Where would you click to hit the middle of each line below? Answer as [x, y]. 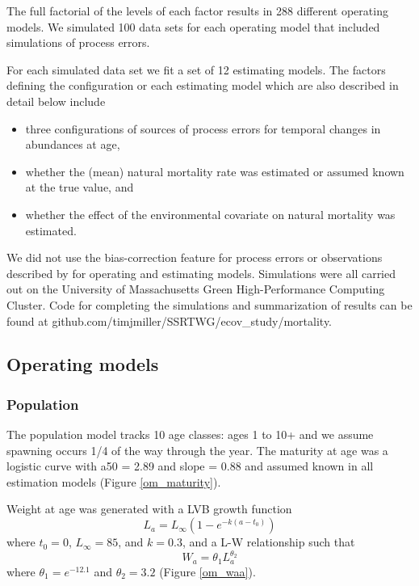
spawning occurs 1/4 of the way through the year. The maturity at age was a [197, 450]
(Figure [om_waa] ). [207, 571]
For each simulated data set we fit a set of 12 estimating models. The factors [196, 69]
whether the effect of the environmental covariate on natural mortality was [210, 214]
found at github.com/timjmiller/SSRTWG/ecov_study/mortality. [170, 320]
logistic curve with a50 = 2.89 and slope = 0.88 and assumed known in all [190, 466]
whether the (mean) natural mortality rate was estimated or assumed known [215, 171]
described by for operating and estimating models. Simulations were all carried [201, 273]
